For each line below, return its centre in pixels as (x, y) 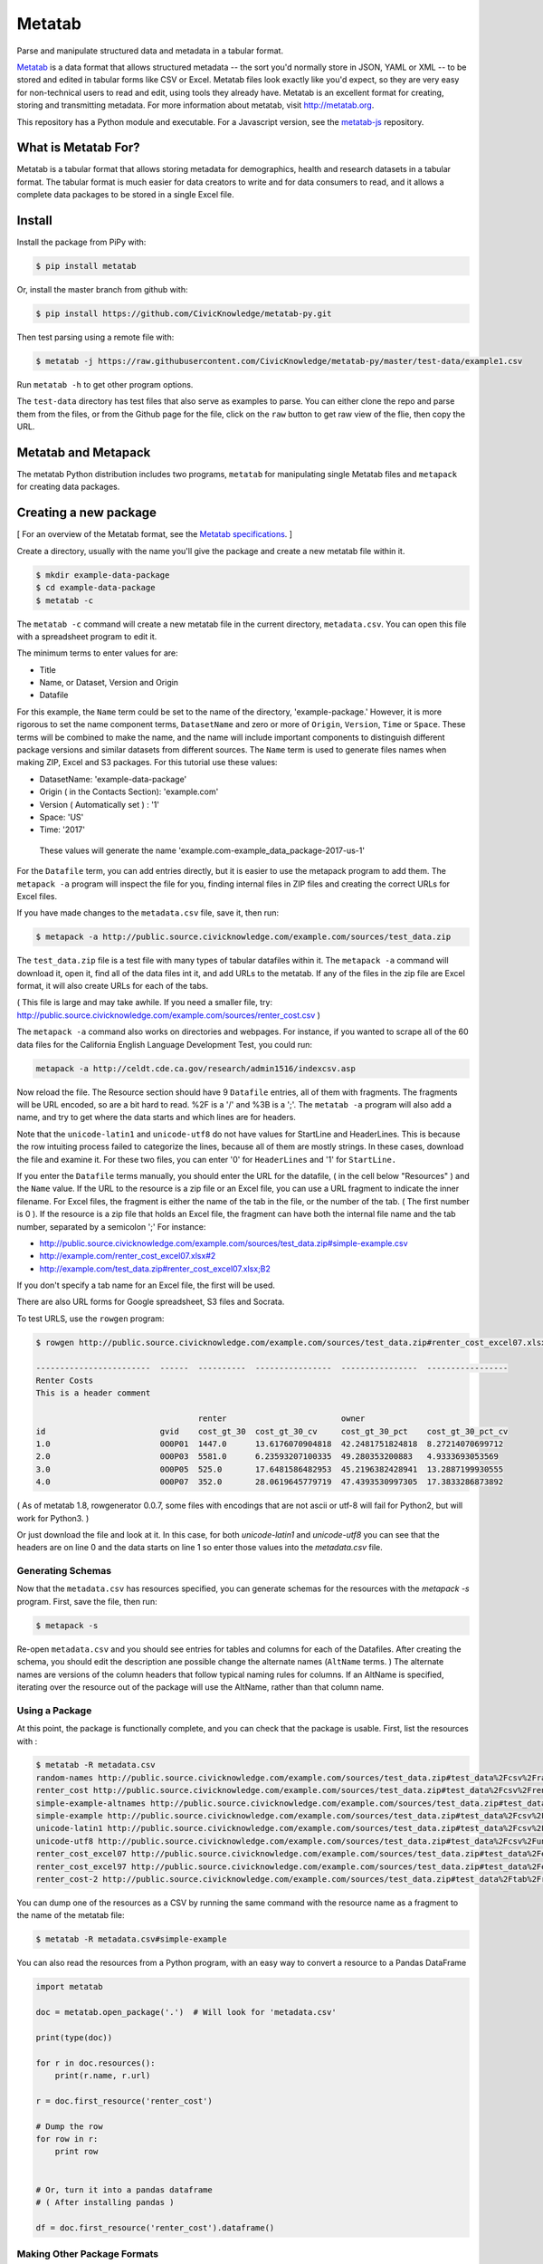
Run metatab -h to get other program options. (105, 384)
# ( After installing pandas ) (105, 2202)
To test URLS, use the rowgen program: (90, 1319)
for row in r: (67, 2139)
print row (76, 2152)
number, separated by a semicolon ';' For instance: (111, 1226)
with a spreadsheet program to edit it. (87, 636)
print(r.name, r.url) (103, 2076)
